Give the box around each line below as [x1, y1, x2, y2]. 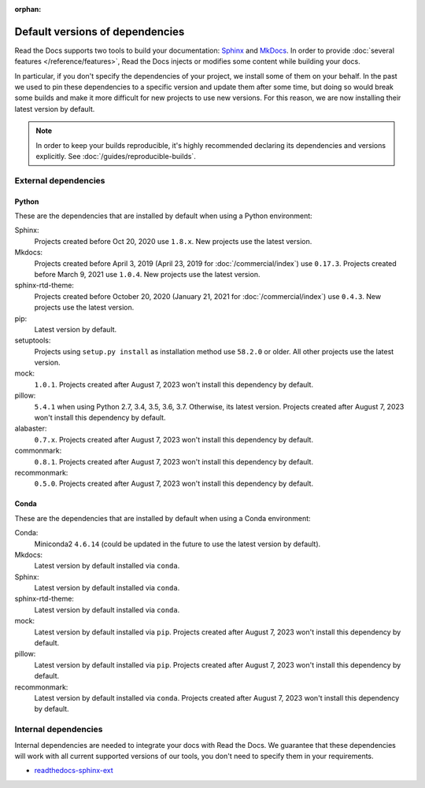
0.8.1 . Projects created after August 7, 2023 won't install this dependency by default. [34, 457, 314, 466]
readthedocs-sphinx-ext [34, 766, 113, 775]
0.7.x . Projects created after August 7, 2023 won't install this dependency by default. [34, 435, 314, 444]
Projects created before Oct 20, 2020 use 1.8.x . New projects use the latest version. [34, 236, 312, 246]
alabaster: [14, 424, 47, 433]
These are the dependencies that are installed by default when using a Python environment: [14, 211, 312, 220]
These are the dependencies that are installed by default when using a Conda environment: [14, 513, 311, 523]
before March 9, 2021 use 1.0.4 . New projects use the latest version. [34, 269, 261, 279]
